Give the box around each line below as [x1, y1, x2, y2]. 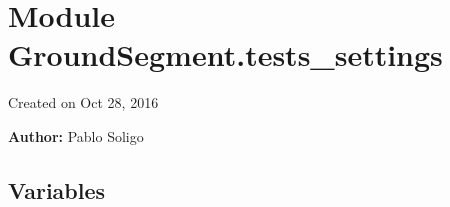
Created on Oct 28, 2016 [8, 92, 159, 113]
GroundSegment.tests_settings [8, 34, 443, 75]
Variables [8, 174, 106, 205]
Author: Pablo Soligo [8, 125, 144, 146]
